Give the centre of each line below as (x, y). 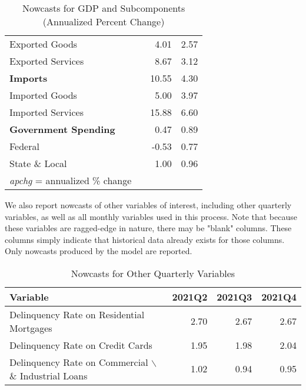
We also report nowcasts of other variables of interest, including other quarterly (148, 205)
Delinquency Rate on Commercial (79, 362)
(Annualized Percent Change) (104, 21)
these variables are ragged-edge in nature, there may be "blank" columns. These (148, 228)
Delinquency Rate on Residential (77, 314)
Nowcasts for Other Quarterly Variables (153, 273)
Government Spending (62, 129)
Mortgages (31, 328)
